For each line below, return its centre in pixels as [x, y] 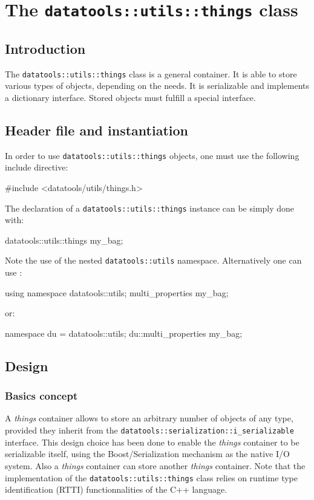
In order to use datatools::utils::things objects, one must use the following [152, 155]
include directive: [37, 167]
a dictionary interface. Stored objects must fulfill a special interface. [130, 97]
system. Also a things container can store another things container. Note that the [155, 465]
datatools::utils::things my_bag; [64, 240]
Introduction [45, 48]
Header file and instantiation [96, 130]
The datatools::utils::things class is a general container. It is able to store [151, 73]
